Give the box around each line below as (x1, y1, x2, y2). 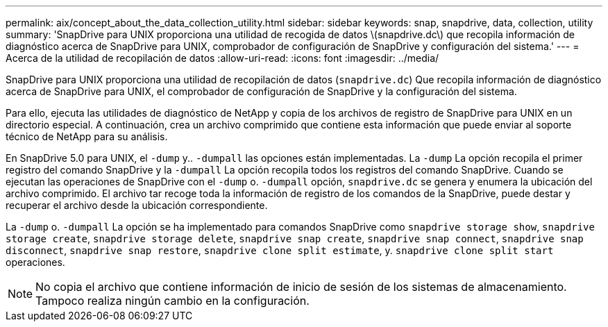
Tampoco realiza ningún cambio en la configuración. (35, 294, 310, 308)
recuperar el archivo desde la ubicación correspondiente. (6, 199, 268, 211)
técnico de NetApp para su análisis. (6, 131, 168, 142)
